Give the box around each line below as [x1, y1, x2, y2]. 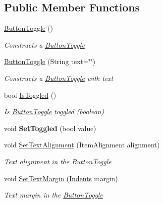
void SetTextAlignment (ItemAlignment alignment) [4, 139, 160, 150]
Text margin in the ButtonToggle [4, 190, 103, 200]
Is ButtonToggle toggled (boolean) [4, 106, 104, 117]
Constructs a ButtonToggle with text [4, 72, 113, 83]
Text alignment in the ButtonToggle [4, 156, 111, 166]
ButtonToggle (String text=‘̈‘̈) [4, 56, 96, 67]
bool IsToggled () [4, 89, 56, 100]
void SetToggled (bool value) [4, 123, 96, 133]
